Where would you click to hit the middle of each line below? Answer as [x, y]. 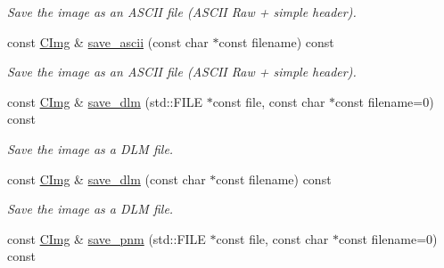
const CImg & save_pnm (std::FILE [107, 238]
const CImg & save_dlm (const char [107, 179]
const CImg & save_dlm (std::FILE [105, 101]
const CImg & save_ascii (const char [108, 41]
